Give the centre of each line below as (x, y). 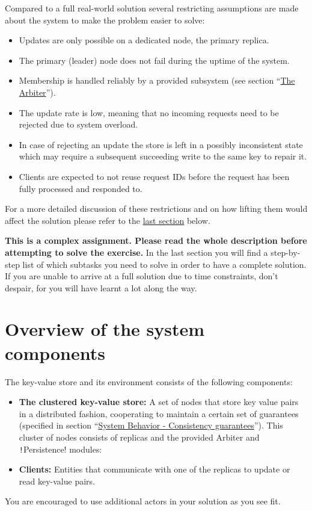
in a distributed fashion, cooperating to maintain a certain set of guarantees (159, 413)
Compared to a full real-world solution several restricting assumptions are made (152, 8)
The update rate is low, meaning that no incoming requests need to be (149, 112)
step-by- (286, 252)
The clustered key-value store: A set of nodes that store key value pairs (159, 402)
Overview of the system (105, 329)
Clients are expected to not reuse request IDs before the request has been (154, 176)
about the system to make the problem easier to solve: (105, 20)
